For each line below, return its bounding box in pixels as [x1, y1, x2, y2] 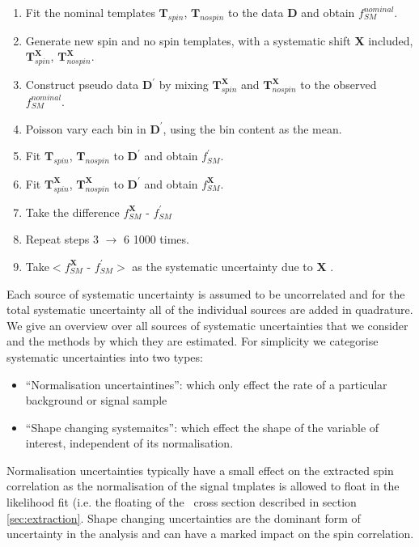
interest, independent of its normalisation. [25, 435, 234, 452]
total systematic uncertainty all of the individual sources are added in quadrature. [6, 301, 413, 318]
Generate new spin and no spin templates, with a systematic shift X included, [25, 32, 413, 49]
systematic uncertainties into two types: [6, 348, 203, 365]
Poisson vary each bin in [25, 120, 146, 137]
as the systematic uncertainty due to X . [132, 257, 334, 274]
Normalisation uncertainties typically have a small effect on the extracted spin [6, 461, 394, 478]
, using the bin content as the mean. [163, 120, 342, 137]
